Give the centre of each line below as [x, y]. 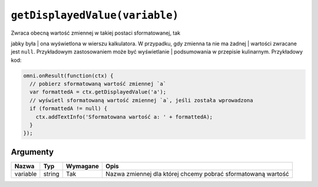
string [52, 173]
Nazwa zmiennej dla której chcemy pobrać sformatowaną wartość [198, 173]
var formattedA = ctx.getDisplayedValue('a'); [98, 92]
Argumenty [32, 152]
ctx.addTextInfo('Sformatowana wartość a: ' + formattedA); [124, 117]
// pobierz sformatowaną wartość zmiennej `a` [98, 84]
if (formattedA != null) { [69, 108]
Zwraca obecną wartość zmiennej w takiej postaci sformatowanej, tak [96, 33]
